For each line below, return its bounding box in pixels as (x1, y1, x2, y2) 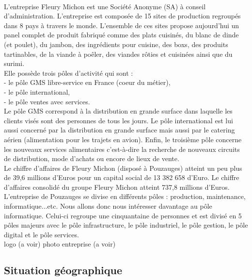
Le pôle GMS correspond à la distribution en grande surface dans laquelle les (4, 106, 233, 116)
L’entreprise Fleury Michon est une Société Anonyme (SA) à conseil (4, 1, 206, 11)
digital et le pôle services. (4, 229, 79, 239)
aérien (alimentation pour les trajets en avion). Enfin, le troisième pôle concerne (4, 134, 242, 144)
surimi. (4, 58, 25, 68)
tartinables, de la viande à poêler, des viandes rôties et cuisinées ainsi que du (4, 49, 233, 59)
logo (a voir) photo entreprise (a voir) (4, 239, 116, 249)
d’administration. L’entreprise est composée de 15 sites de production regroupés (4, 11, 241, 21)
